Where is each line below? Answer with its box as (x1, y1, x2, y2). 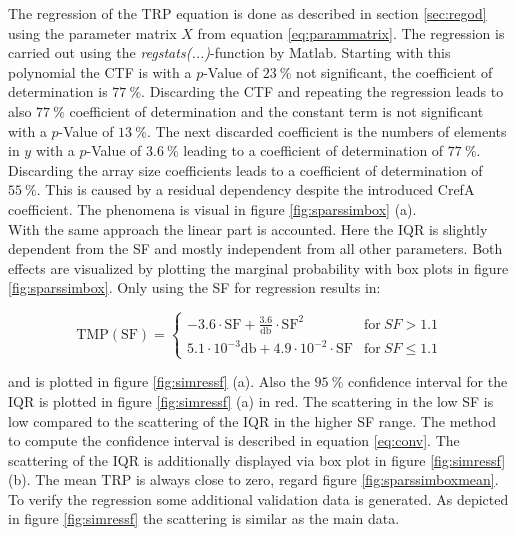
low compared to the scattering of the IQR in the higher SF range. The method (8, 410, 496, 431)
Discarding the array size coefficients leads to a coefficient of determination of (8, 159, 483, 180)
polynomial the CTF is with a (8, 61, 192, 82)
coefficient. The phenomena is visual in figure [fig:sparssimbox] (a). (8, 198, 417, 219)
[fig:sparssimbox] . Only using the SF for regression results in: (8, 277, 381, 298)
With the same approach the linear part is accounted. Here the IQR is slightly (8, 218, 488, 239)
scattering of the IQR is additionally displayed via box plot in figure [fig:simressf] (8, 449, 506, 470)
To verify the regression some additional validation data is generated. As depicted (8, 488, 509, 509)
